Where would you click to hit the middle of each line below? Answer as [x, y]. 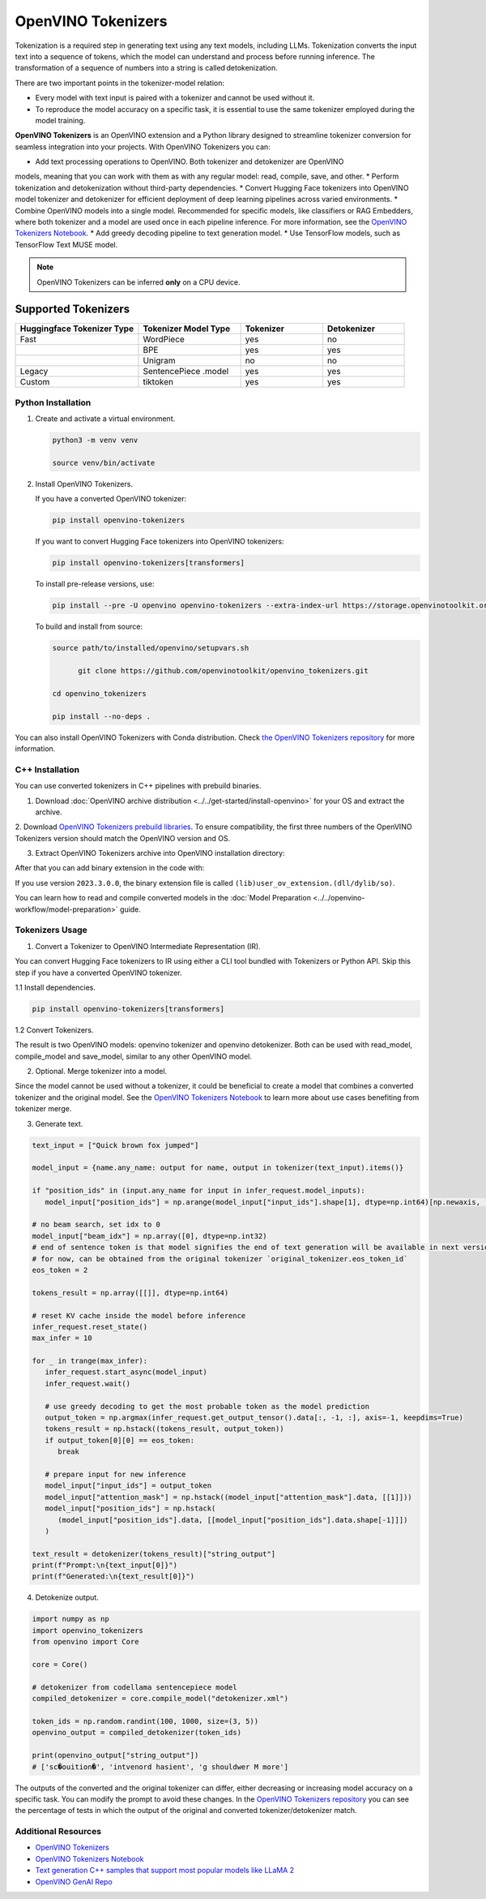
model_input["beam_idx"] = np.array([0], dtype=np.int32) [149, 1236]
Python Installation [53, 402]
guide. [131, 909]
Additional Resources [58, 1832]
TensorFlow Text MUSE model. [66, 244]
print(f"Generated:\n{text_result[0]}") [113, 1577]
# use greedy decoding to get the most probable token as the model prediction [207, 1406]
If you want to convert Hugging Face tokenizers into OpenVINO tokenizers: [160, 541]
